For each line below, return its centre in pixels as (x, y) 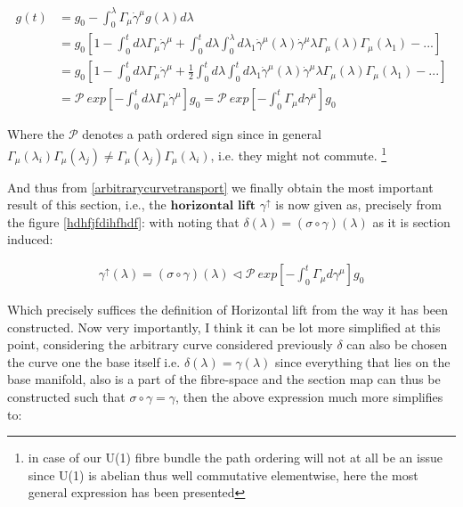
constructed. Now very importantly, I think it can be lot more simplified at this (224, 327)
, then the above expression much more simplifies (309, 397)
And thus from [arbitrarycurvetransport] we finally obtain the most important (220, 187)
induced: (30, 239)
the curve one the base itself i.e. (94, 361)
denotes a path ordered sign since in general (202, 134)
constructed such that (66, 397)
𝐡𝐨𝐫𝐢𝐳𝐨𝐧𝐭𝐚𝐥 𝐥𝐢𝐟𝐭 (213, 206)
